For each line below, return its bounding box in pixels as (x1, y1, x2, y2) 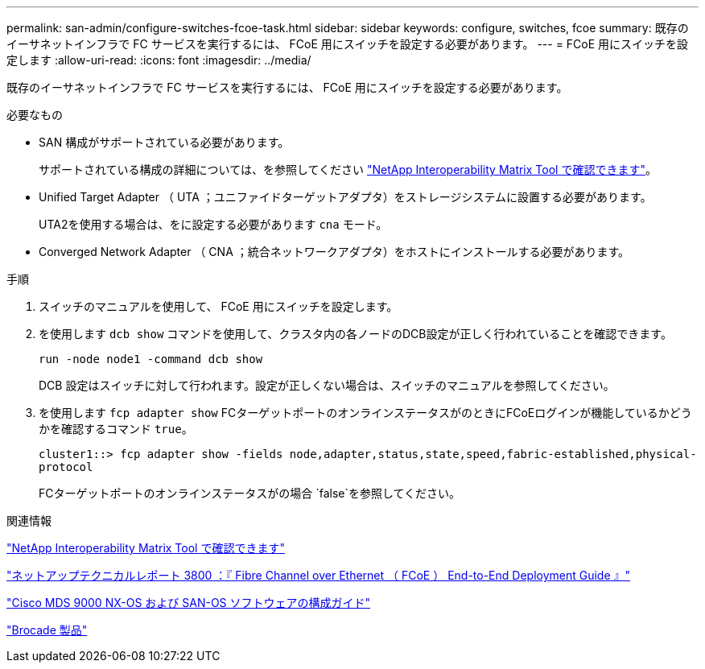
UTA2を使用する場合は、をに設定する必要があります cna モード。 (39, 217, 388, 231)
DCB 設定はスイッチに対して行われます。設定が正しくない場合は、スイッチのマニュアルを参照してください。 (39, 378, 615, 392)
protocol (39, 460, 93, 473)
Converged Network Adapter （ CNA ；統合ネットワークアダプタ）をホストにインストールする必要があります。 (39, 245, 630, 258)
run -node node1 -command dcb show (39, 353, 263, 365)
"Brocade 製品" (6, 623, 88, 637)
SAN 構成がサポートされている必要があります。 (39, 135, 290, 149)
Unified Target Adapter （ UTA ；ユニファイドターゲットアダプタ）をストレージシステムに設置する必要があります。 (39, 190, 652, 204)
